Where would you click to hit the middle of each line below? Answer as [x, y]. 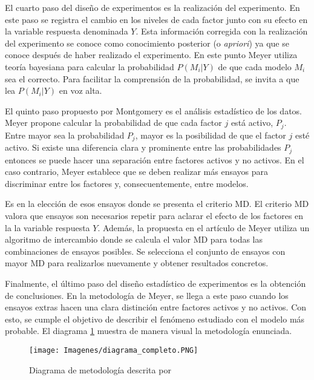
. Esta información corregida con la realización [222, 31]
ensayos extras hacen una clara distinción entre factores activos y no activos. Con [156, 307]
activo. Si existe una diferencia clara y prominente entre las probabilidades [143, 147]
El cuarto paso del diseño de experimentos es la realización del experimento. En [152, 7]
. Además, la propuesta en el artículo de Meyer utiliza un [204, 227]
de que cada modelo [255, 66]
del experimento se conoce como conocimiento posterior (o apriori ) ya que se [147, 43]
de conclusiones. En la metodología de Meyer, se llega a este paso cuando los [147, 295]
